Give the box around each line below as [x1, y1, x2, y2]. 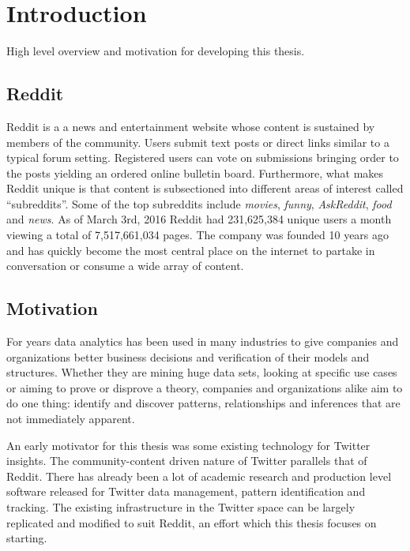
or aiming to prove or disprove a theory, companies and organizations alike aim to [6, 379, 403, 395]
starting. [6, 530, 47, 546]
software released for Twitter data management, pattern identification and [6, 483, 366, 500]
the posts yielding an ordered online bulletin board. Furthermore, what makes [6, 164, 384, 181]
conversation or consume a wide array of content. [6, 257, 244, 274]
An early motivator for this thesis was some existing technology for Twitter [6, 437, 371, 453]
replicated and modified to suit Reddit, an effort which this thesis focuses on [6, 514, 377, 530]
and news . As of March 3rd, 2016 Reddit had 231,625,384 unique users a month [6, 211, 392, 227]
